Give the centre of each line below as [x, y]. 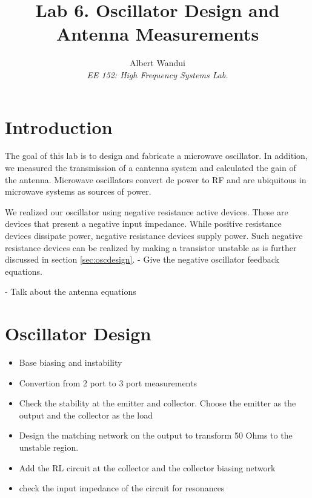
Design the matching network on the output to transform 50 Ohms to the [156, 435]
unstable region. [49, 447]
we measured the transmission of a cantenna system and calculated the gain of [151, 168]
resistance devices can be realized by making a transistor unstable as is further [151, 247]
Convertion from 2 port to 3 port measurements [108, 382]
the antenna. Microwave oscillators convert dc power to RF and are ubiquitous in [156, 179]
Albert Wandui [158, 63]
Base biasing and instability [71, 362]
